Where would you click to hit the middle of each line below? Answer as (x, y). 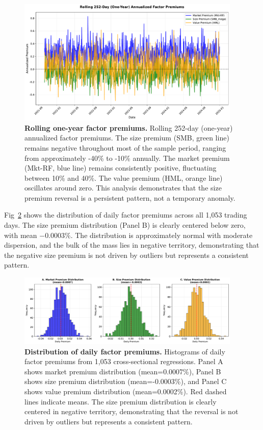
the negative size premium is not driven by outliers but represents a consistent (126, 255)
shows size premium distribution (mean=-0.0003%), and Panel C (126, 381)
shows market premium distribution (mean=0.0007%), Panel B (123, 371)
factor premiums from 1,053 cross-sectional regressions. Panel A (124, 361)
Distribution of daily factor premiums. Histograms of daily (125, 351)
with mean (21, 235)
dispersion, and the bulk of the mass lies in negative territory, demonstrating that (132, 245)
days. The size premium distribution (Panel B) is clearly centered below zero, (125, 225)
